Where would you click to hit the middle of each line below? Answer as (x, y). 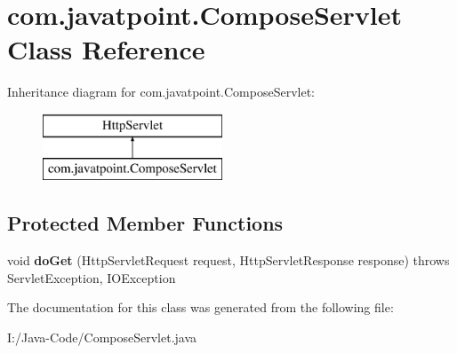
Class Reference (106, 49)
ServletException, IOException (92, 277)
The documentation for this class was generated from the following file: (200, 307)
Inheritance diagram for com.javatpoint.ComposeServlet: (161, 92)
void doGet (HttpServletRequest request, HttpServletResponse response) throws (228, 260)
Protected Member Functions (145, 223)
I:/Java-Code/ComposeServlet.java (102, 337)
